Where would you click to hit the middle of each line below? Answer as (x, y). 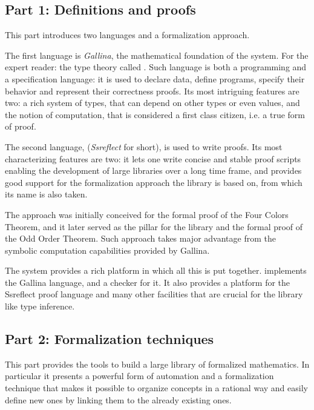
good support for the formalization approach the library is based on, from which (154, 182)
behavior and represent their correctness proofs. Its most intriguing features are (152, 91)
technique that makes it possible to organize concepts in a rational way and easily (156, 388)
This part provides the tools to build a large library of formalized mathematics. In (157, 364)
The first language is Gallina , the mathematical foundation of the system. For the (157, 55)
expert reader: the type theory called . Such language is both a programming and (156, 67)
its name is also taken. (46, 194)
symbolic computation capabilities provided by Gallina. (107, 250)
